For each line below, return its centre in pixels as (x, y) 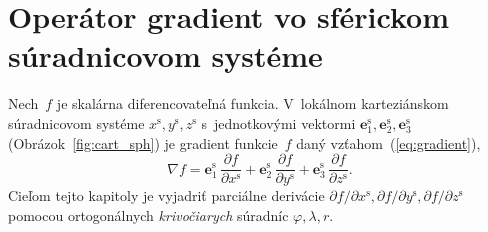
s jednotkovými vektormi (278, 122)
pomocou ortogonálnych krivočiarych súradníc (148, 214)
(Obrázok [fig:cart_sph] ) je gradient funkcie (143, 142)
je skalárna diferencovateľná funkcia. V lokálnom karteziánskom (252, 103)
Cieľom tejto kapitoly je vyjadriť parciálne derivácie (166, 195)
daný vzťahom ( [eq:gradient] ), (388, 142)
